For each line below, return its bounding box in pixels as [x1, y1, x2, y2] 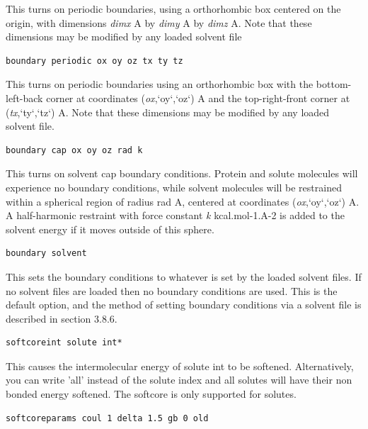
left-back [6, 90, 43, 105]
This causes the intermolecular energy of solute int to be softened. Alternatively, [6, 358, 354, 373]
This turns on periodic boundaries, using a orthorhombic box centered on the [6, 1, 341, 16]
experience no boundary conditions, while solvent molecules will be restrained [6, 179, 342, 194]
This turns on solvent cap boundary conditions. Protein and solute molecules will [6, 166, 358, 181]
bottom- [316, 77, 352, 91]
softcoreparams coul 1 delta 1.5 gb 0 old [6, 413, 209, 423]
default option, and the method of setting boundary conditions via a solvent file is [6, 297, 362, 312]
